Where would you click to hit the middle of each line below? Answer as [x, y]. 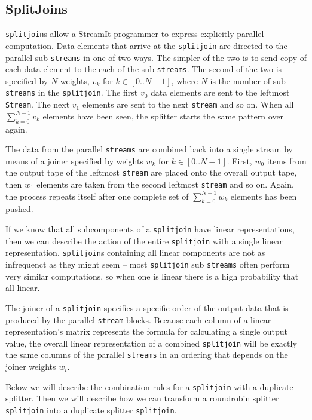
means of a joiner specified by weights [74, 160]
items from [287, 160]
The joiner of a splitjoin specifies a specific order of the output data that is [147, 307]
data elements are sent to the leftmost [220, 92]
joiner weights [31, 367]
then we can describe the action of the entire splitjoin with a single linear [144, 240]
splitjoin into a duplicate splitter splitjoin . [91, 410]
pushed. [19, 209]
